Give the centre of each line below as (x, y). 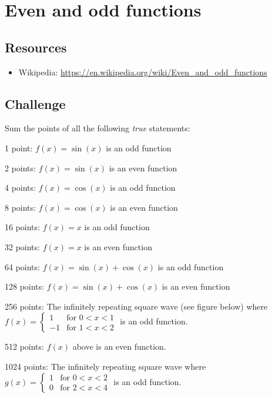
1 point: (19, 147)
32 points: (22, 246)
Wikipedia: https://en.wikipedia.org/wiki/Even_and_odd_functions (143, 72)
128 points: (24, 286)
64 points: (22, 266)
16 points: (22, 227)
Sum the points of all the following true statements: (98, 128)
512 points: (24, 346)
